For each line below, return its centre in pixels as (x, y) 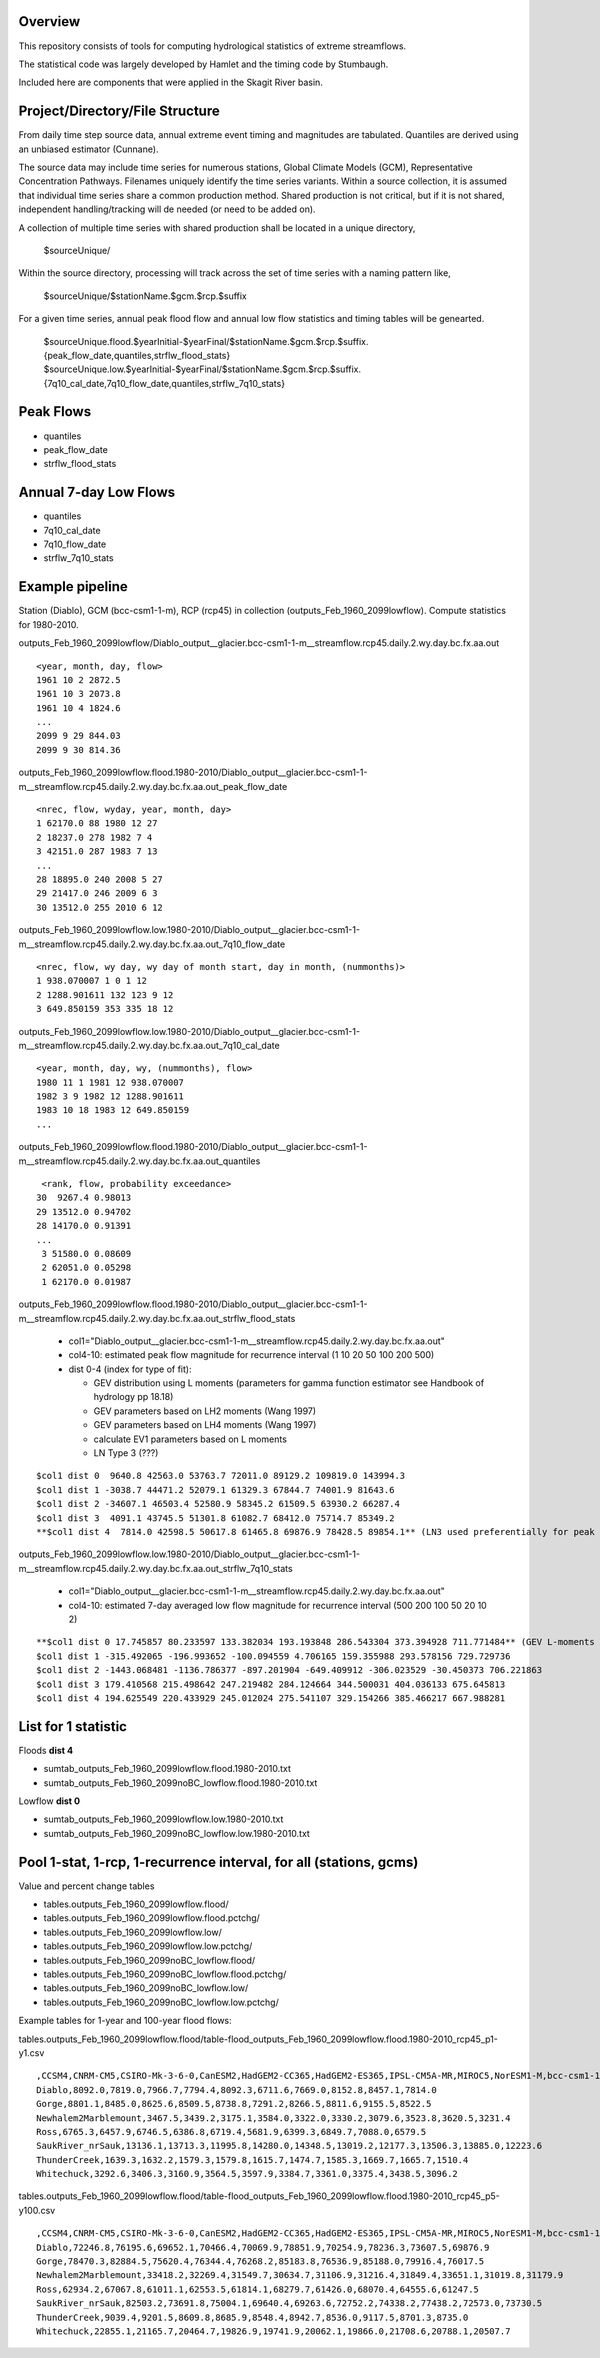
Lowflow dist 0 (49, 1801)
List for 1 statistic (72, 1726)
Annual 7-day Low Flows (96, 492)
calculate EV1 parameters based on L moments (190, 1439)
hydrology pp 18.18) (133, 1397)
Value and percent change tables (86, 1886)
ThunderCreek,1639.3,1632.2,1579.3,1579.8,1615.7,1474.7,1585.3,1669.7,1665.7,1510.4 (252, 2159)
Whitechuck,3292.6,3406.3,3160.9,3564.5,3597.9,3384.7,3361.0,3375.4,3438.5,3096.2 (247, 2174)
